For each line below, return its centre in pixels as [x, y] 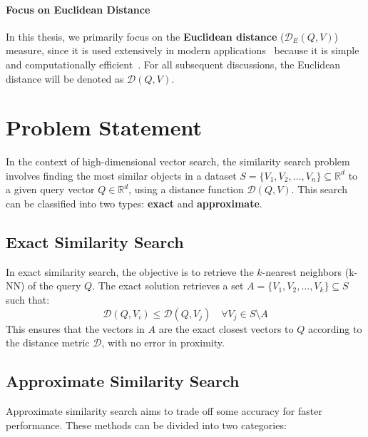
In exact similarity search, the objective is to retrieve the [130, 271]
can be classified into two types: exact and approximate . [134, 204]
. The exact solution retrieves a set [168, 286]
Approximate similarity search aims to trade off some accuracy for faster [164, 411]
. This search [319, 189]
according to [335, 328]
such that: [28, 300]
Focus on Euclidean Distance [78, 9]
